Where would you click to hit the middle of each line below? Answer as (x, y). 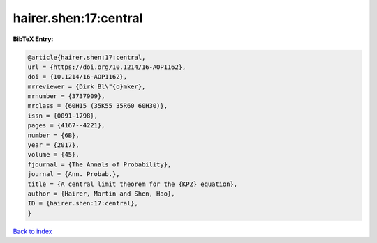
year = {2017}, (53, 145)
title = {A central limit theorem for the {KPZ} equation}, (133, 184)
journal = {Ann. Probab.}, (74, 174)
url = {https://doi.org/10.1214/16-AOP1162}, (107, 67)
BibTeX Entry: (33, 39)
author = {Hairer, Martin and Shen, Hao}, (101, 194)
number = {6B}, (53, 135)
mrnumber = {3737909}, (66, 96)
